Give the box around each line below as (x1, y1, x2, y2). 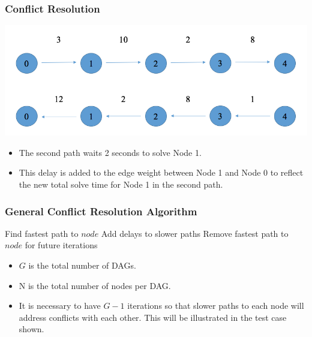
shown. (19, 323, 44, 335)
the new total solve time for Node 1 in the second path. (19, 178, 223, 191)
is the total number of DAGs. (28, 259, 136, 272)
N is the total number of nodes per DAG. (19, 279, 171, 291)
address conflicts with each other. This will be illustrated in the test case (19, 311, 287, 323)
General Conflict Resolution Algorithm (5, 203, 197, 218)
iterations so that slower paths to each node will (127, 299, 304, 312)
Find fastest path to (5, 227, 79, 239)
